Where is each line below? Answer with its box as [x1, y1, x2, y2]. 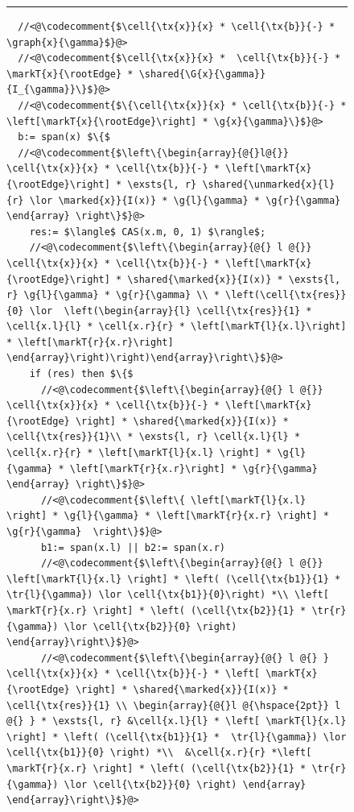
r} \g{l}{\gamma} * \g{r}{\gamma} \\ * [6, 289, 220, 301]
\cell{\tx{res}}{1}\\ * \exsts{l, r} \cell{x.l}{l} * [6, 431, 301, 443]
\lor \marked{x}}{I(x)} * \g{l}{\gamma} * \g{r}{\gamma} [29, 194, 341, 206]
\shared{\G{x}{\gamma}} [138, 68, 266, 80]
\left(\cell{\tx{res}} [225, 289, 347, 301]
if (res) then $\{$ [29, 368, 134, 380]
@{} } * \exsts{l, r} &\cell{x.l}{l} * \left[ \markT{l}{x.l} [6, 715, 347, 727]
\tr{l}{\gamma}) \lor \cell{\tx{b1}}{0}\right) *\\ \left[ [6, 589, 329, 601]
